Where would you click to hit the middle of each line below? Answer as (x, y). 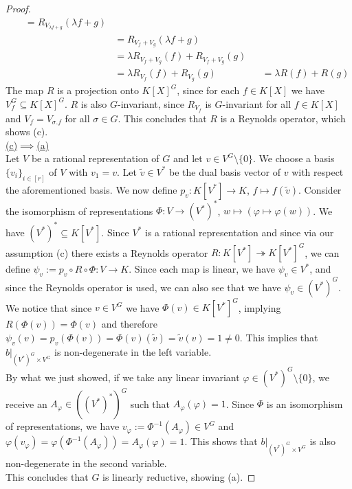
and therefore (130, 324)
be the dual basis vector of (225, 171)
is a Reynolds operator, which (283, 118)
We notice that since (49, 307)
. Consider (320, 189)
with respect (318, 171)
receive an (26, 403)
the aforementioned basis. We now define (91, 189)
